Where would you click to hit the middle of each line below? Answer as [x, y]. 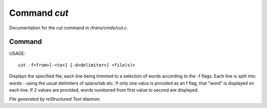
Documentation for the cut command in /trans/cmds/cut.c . [69, 28]
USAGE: [17, 54]
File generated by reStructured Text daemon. [55, 99]
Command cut [39, 13]
